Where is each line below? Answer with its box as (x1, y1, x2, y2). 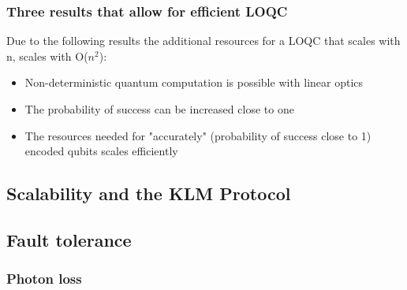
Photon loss (6, 269, 82, 288)
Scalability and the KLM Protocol (6, 181, 291, 206)
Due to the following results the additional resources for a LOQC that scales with (6, 32, 401, 49)
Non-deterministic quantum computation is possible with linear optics (24, 74, 364, 91)
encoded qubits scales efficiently (24, 143, 178, 159)
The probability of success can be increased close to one (24, 101, 294, 117)
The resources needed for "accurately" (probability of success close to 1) (24, 127, 372, 143)
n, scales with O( (6, 47, 88, 64)
